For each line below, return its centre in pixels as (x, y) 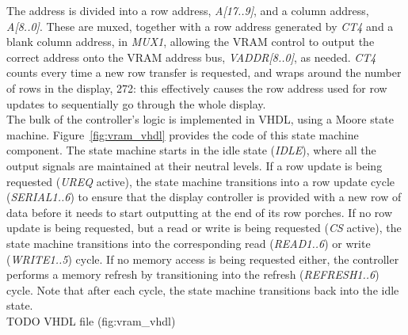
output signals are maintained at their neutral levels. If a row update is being (194, 165)
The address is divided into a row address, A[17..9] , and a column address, (188, 10)
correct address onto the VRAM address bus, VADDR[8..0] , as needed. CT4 (191, 57)
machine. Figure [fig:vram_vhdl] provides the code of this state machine (183, 134)
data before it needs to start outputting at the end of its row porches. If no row (200, 212)
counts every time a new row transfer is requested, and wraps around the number (204, 72)
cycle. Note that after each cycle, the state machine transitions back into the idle (203, 289)
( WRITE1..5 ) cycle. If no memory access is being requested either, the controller (203, 259)
